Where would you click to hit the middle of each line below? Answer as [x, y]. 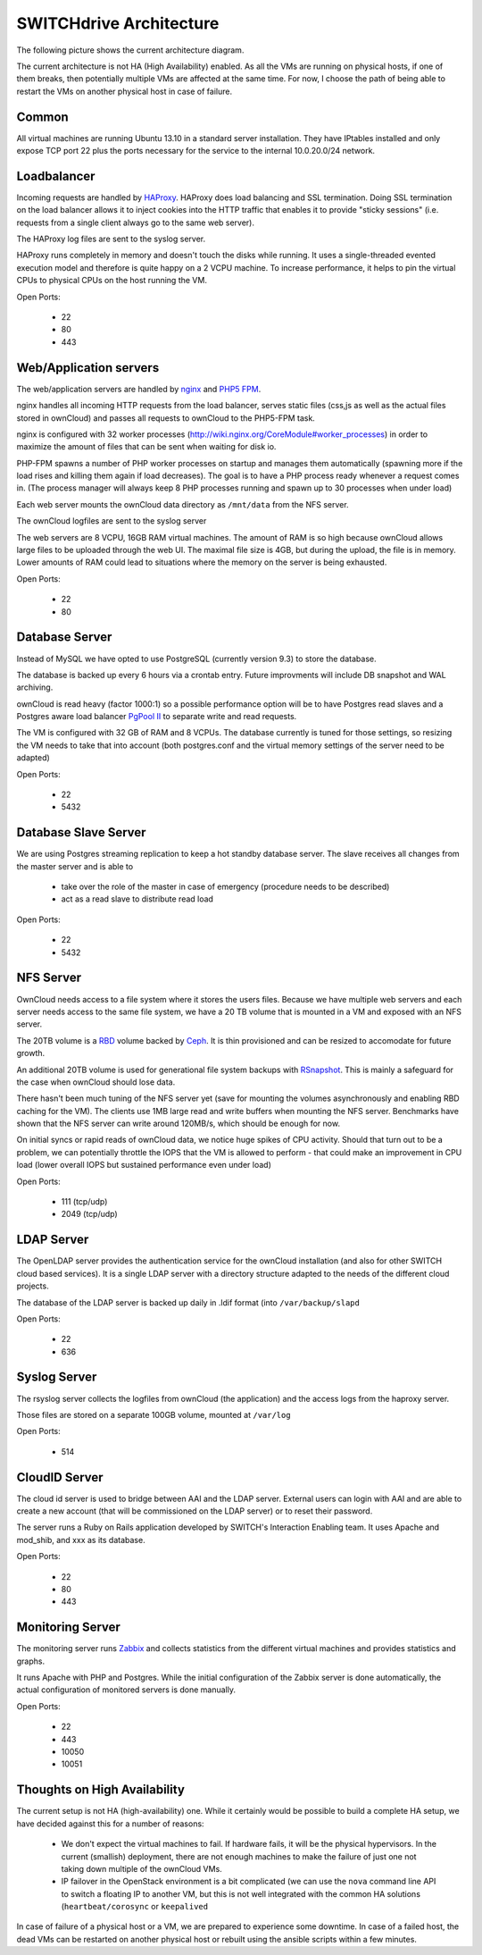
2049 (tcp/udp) [89, 1214]
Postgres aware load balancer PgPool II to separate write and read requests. [157, 717]
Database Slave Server [81, 832]
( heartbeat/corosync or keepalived [135, 1907]
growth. [31, 1053]
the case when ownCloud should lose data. [96, 1082]
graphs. [30, 1661]
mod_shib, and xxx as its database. [81, 1540]
